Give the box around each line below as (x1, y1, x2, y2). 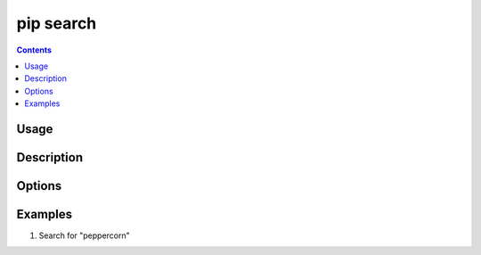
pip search (16, 13, 97, 33)
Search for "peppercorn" (38, 230, 131, 241)
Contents (16, 45, 53, 55)
